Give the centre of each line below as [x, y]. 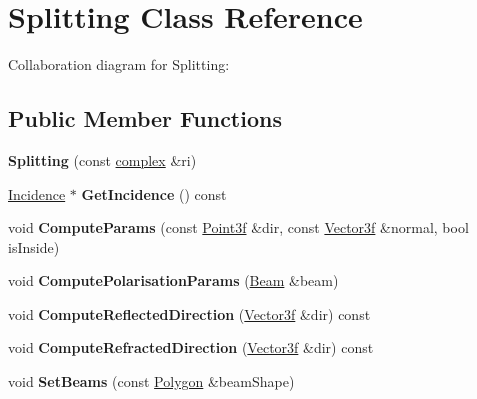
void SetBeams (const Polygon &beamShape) [151, 381]
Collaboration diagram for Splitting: [119, 64]
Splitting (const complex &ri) [102, 159]
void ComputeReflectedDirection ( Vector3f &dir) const [189, 313]
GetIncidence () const [154, 193]
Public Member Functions [145, 118]
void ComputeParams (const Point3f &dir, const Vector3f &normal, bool [238, 227]
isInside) [34, 246]
